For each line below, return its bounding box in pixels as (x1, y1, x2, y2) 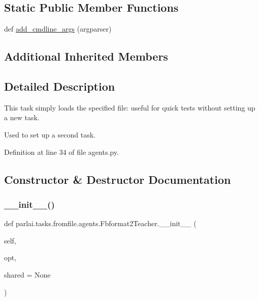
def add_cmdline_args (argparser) (4, 23, 112, 34)
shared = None (4, 269, 51, 280)
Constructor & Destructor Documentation (4, 171, 231, 187)
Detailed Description (4, 78, 115, 94)
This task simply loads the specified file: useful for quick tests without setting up (4, 102, 255, 113)
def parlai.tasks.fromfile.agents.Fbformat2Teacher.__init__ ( (4, 218, 197, 229)
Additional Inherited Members (4, 48, 168, 64)
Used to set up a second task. (4, 129, 95, 140)
